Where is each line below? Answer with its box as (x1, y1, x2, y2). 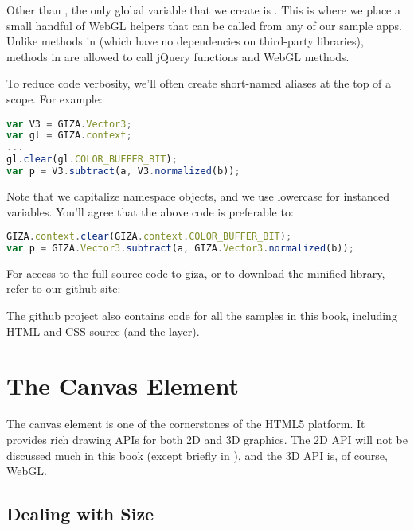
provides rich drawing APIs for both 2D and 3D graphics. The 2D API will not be (6, 431, 408, 447)
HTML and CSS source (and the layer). (6, 322, 200, 339)
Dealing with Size (6, 501, 154, 526)
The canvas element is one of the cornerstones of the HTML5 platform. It (6, 415, 365, 432)
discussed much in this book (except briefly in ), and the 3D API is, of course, (6, 446, 388, 463)
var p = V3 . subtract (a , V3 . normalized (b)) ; (6, 166, 240, 177)
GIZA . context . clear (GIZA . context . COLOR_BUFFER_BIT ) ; (6, 231, 292, 243)
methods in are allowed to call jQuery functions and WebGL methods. (6, 48, 350, 64)
